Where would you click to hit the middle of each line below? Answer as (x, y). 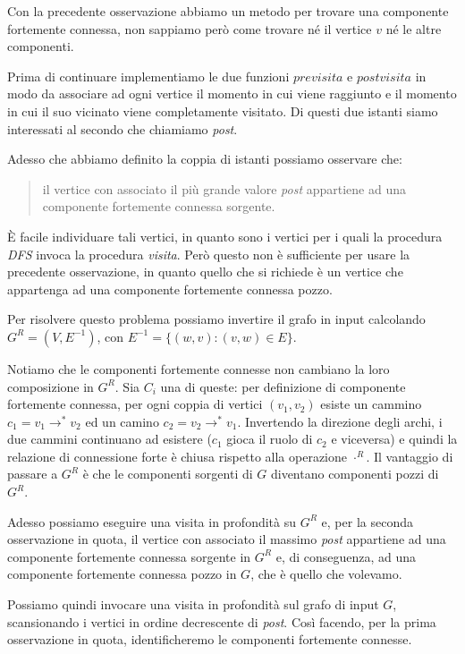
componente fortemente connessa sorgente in (129, 556)
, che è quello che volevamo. (326, 574)
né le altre (414, 28)
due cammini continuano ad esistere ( (110, 439)
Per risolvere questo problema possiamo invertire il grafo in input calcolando (216, 319)
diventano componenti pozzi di (355, 474)
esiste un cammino (371, 404)
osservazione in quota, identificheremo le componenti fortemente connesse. (210, 639)
